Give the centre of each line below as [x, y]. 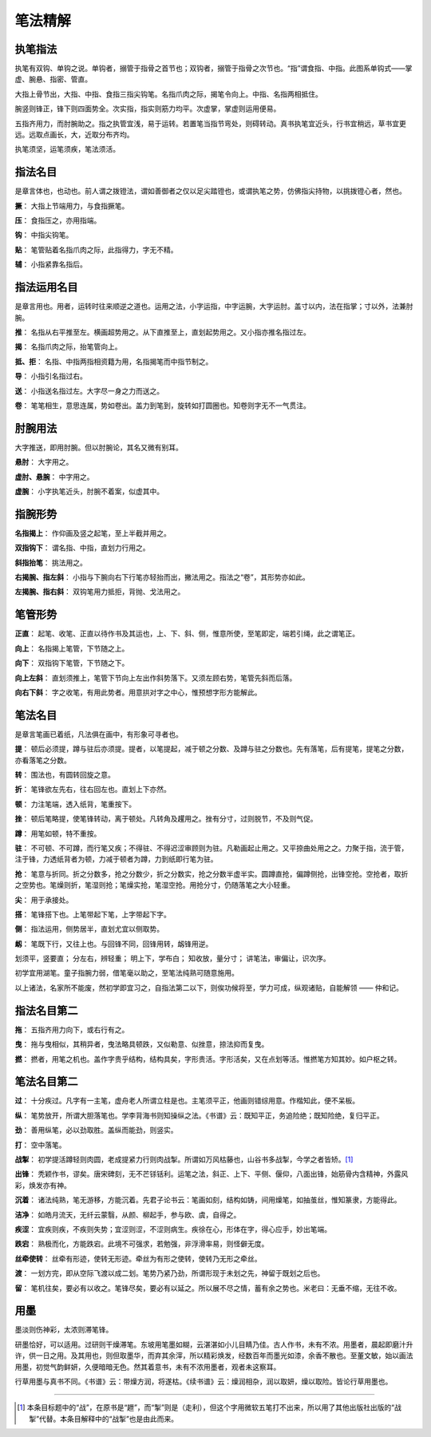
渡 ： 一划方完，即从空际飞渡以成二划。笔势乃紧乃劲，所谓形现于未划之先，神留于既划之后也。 [170, 1273]
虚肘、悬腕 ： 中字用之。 [54, 477]
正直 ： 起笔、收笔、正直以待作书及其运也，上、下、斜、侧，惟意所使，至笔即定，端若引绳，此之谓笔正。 [187, 634]
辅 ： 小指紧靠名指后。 [51, 264]
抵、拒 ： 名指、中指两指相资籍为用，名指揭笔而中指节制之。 [114, 361]
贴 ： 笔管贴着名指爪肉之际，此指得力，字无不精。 [96, 249]
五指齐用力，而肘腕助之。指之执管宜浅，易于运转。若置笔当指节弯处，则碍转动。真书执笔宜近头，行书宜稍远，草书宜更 [210, 123]
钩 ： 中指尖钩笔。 [44, 235]
